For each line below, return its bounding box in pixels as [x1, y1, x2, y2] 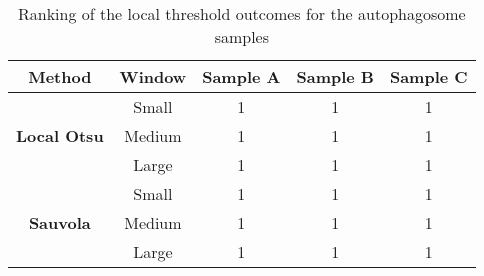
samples [214, 25, 270, 48]
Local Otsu [16, 124, 104, 147]
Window [119, 65, 187, 88]
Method [28, 65, 92, 88]
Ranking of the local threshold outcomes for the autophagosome [17, 2, 466, 25]
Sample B [296, 65, 374, 88]
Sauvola [28, 211, 91, 234]
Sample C [389, 65, 468, 88]
